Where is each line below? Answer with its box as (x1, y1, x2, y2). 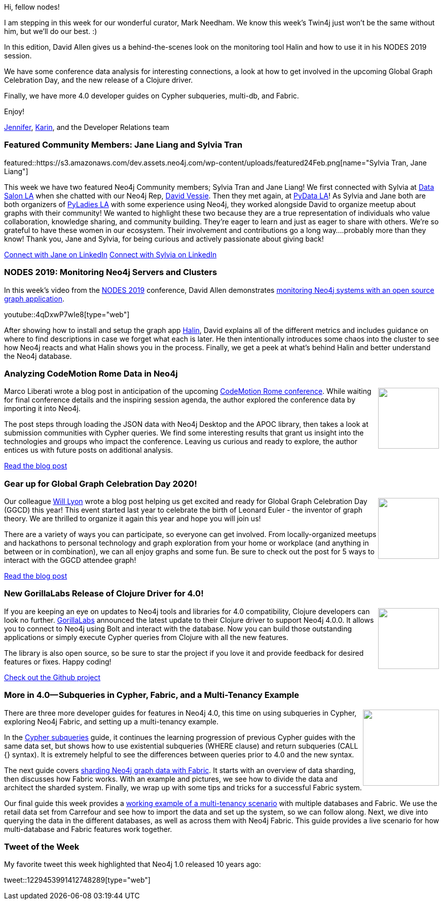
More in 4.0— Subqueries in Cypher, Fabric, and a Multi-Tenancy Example (4, 690, 300, 700)
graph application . (4, 294, 64, 303)
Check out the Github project (4, 673, 101, 682)
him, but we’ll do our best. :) (4, 27, 97, 36)
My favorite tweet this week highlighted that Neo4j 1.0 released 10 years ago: (4, 860, 261, 869)
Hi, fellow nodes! (4, 3, 60, 11)
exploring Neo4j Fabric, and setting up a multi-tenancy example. (4, 717, 219, 726)
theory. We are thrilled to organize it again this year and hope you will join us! (4, 514, 261, 523)
